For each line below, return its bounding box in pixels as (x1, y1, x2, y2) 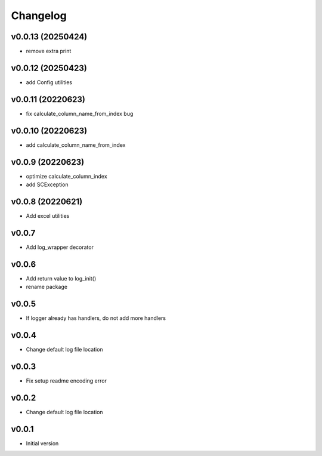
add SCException (26, 181, 69, 188)
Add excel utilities (26, 212, 70, 219)
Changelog (11, 9, 67, 22)
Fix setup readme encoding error (26, 377, 107, 384)
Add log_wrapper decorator (26, 244, 94, 251)
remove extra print (26, 48, 72, 55)
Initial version (26, 439, 59, 447)
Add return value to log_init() (26, 275, 97, 282)
